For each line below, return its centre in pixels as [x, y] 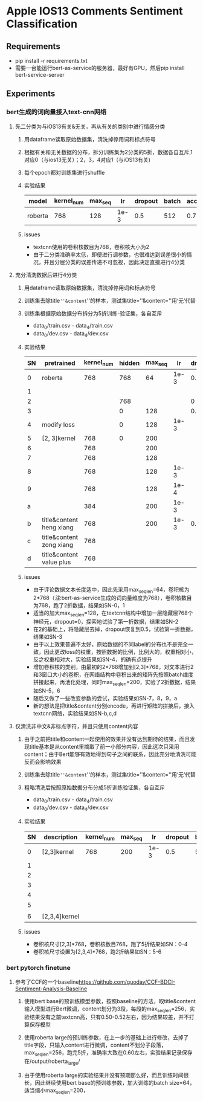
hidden [130, 363]
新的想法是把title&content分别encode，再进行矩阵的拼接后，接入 [114, 706]
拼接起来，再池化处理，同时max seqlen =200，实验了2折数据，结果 [114, 683]
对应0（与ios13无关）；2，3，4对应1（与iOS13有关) [87, 160]
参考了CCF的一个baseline [47, 982]
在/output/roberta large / [52, 1062]
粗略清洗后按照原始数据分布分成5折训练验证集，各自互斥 [94, 787]
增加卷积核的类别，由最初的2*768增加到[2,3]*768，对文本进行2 [113, 667]
